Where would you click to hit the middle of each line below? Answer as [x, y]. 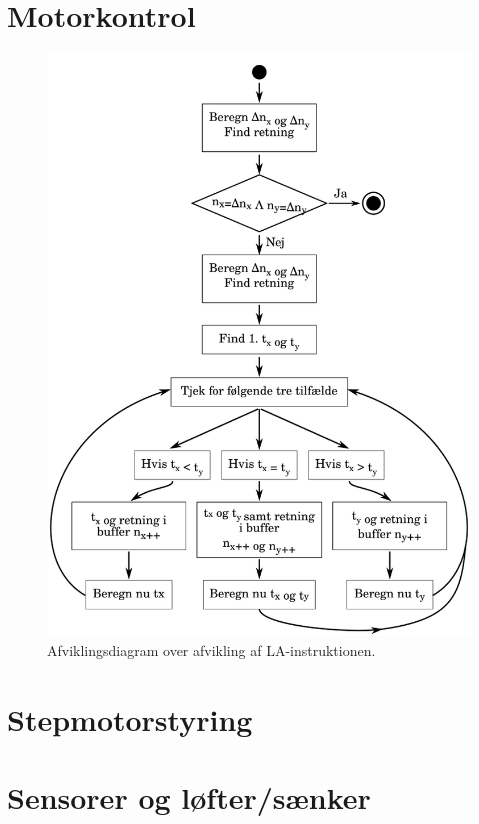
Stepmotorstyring [130, 718]
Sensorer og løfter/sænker [189, 796]
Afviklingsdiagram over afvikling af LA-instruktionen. [211, 649]
